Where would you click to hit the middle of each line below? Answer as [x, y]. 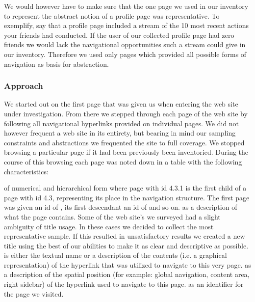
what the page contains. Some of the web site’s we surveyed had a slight [112, 216]
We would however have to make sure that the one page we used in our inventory [126, 6]
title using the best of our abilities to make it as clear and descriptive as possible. [126, 245]
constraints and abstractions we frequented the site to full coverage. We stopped [124, 142]
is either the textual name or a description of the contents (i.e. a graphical [115, 255]
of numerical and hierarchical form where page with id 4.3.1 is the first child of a [125, 188]
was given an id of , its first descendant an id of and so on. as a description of [121, 207]
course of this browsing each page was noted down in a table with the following [123, 161]
